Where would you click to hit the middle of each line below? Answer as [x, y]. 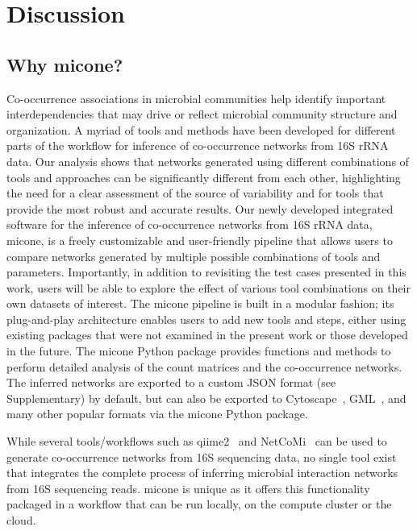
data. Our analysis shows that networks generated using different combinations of [208, 161]
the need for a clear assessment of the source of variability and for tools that [195, 193]
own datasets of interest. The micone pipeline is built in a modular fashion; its [200, 303]
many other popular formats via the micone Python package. [157, 414]
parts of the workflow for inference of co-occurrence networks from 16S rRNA [198, 145]
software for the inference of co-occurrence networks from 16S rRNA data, [190, 224]
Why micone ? [65, 64]
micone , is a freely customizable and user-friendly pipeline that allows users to [200, 240]
